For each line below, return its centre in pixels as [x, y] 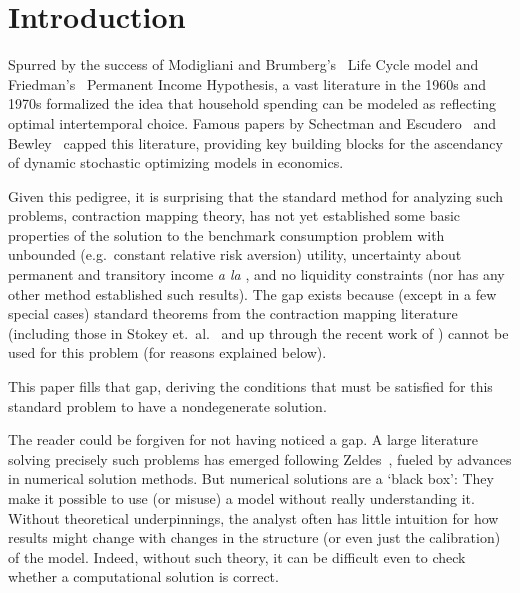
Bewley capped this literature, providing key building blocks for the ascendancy [255, 142]
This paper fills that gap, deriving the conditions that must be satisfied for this [250, 386]
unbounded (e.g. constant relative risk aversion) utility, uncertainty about [235, 254]
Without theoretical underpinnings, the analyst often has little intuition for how [253, 517]
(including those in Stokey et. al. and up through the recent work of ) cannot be [258, 332]
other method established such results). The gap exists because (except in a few [252, 293]
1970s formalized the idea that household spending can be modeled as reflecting [252, 103]
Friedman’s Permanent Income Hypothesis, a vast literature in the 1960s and [247, 83]
